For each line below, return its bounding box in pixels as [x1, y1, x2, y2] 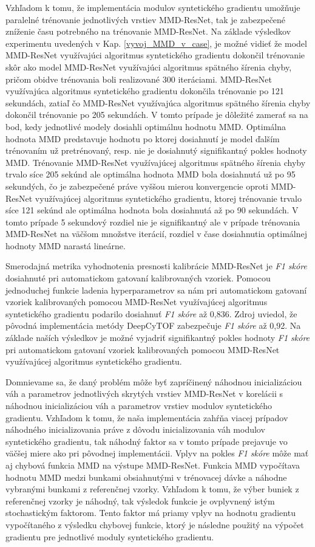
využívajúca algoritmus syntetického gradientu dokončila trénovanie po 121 [5, 84, 284, 97]
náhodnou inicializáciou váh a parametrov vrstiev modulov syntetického [5, 399, 272, 411]
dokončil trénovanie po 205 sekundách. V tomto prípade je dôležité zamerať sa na [5, 108, 308, 121]
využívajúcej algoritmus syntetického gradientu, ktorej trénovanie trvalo [35, 191, 302, 204]
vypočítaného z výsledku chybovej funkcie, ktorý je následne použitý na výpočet [5, 518, 304, 531]
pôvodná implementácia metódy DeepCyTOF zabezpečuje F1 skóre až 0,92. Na [5, 319, 301, 332]
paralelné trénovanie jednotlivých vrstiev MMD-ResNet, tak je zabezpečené [5, 13, 286, 26]
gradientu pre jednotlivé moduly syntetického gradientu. [5, 530, 214, 543]
